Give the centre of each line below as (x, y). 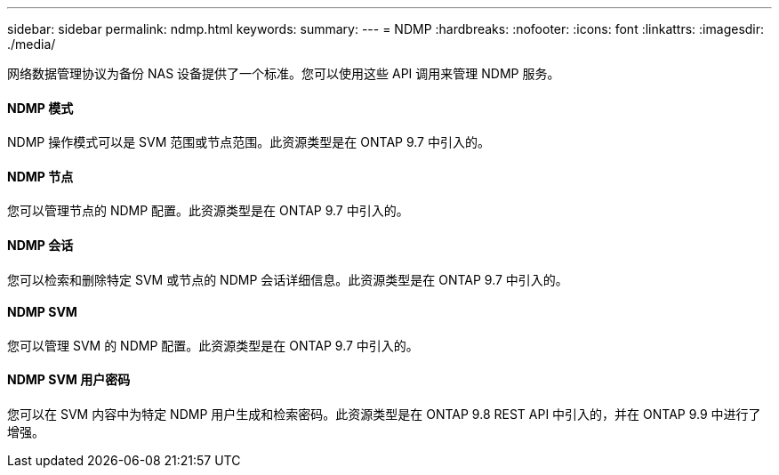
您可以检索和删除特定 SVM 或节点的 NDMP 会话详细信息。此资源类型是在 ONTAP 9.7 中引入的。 (288, 279)
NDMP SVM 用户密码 (69, 380)
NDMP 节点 (40, 176)
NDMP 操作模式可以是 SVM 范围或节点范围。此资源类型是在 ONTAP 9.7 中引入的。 (249, 142)
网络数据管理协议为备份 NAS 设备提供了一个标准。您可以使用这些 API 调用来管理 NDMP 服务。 (284, 73)
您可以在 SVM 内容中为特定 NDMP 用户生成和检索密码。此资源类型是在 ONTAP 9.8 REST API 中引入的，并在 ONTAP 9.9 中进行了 (384, 415)
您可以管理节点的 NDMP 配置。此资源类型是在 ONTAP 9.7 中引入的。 (208, 211)
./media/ (32, 44)
